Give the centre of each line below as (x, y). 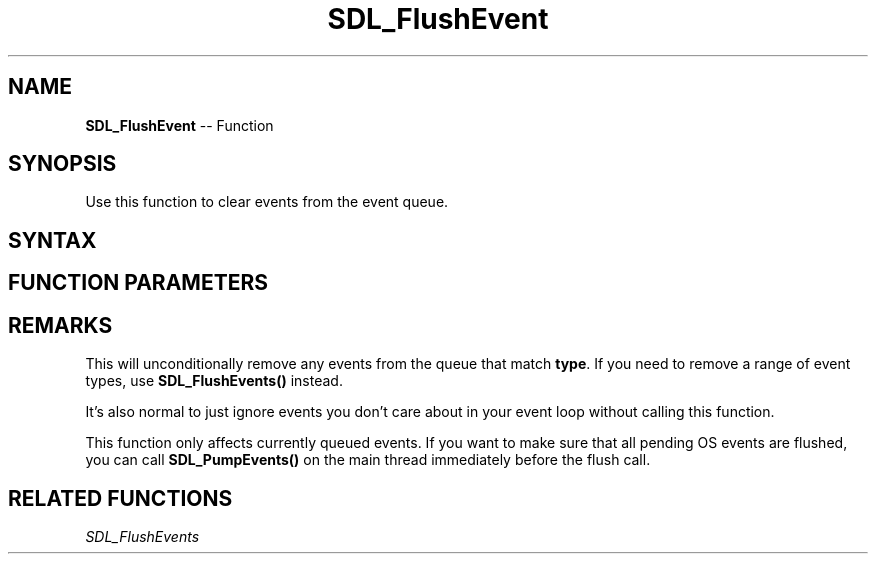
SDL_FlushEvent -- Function (179, 125)
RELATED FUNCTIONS (120, 498)
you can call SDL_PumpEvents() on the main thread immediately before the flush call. (368, 460)
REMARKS (60, 325)
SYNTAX (52, 240)
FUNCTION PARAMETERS (138, 283)
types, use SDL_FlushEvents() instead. (214, 381)
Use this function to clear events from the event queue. (267, 202)
